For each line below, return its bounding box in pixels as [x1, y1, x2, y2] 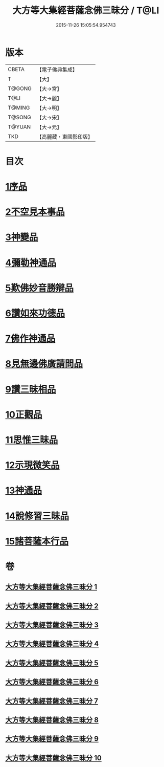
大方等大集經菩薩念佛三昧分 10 [5, 753, 102, 762]
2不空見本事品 [5, 206, 65, 218]
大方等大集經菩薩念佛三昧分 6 [5, 677, 99, 686]
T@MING [8, 104, 30, 111]
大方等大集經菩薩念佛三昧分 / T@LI [12, 5, 159, 16]
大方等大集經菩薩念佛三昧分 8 [5, 716, 99, 724]
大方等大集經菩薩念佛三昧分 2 [5, 602, 99, 610]
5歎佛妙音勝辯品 [5, 282, 74, 294]
